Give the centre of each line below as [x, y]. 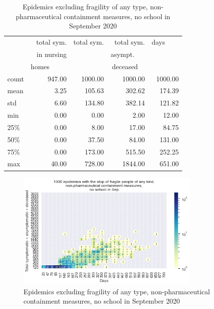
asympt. [122, 54]
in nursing [52, 54]
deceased [125, 66]
